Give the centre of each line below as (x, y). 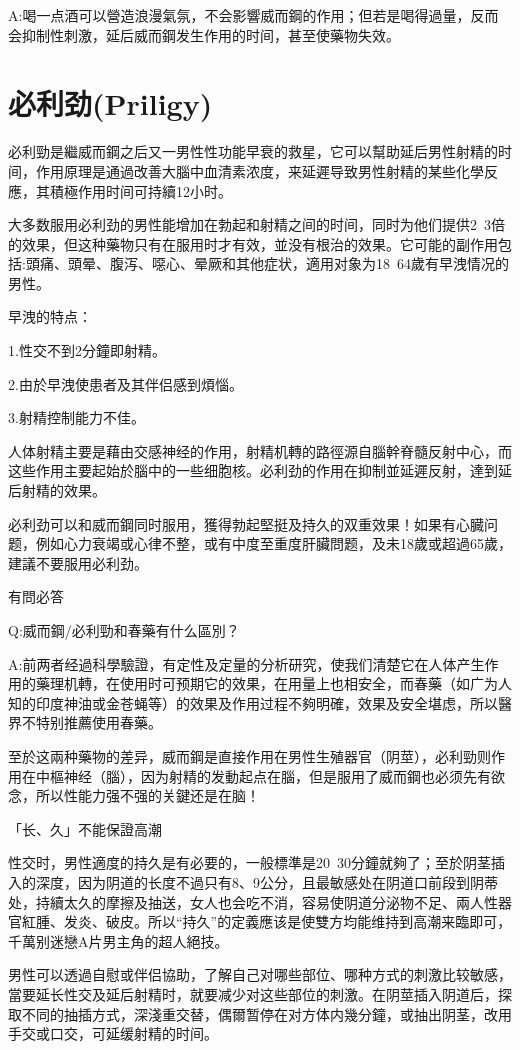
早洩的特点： (50, 316)
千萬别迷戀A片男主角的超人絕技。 (118, 940)
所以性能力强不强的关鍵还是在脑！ (147, 795)
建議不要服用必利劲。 (78, 562)
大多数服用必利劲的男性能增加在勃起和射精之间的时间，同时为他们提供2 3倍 (256, 224)
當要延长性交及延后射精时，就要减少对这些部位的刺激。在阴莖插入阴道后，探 (260, 993)
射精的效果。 (63, 490)
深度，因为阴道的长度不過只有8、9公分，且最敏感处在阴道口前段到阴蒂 (266, 881)
